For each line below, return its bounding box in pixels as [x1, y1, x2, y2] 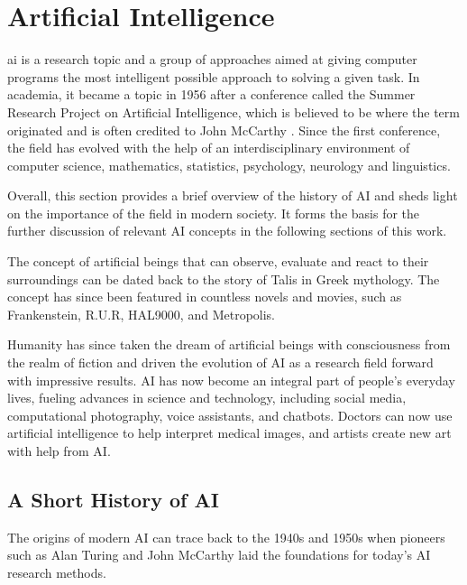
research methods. [7, 562, 106, 581]
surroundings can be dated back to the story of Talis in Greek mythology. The [7, 269, 440, 288]
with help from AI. [7, 441, 111, 460]
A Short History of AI [7, 485, 219, 513]
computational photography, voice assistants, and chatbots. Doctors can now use [7, 405, 453, 424]
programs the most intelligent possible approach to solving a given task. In [7, 67, 420, 86]
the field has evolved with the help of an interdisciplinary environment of [7, 138, 410, 157]
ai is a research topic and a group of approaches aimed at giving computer [7, 50, 417, 69]
